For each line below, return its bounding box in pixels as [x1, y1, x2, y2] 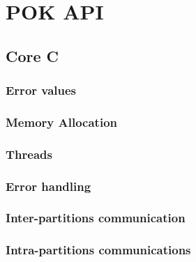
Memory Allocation [6, 113, 117, 130]
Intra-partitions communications [6, 241, 191, 259]
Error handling [6, 177, 91, 194]
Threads [6, 145, 52, 162]
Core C [6, 45, 59, 66]
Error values [6, 82, 77, 99]
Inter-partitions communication [6, 209, 186, 226]
